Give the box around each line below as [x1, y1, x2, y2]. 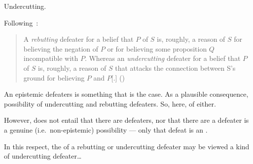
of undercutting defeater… [4, 151, 82, 161]
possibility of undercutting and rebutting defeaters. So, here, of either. [4, 98, 216, 109]
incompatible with [23, 53, 78, 63]
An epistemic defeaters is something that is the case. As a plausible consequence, [4, 89, 249, 99]
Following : [4, 17, 38, 27]
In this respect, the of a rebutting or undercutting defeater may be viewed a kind [4, 141, 250, 151]
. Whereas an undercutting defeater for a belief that [84, 53, 241, 63]
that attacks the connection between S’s [115, 62, 236, 73]
